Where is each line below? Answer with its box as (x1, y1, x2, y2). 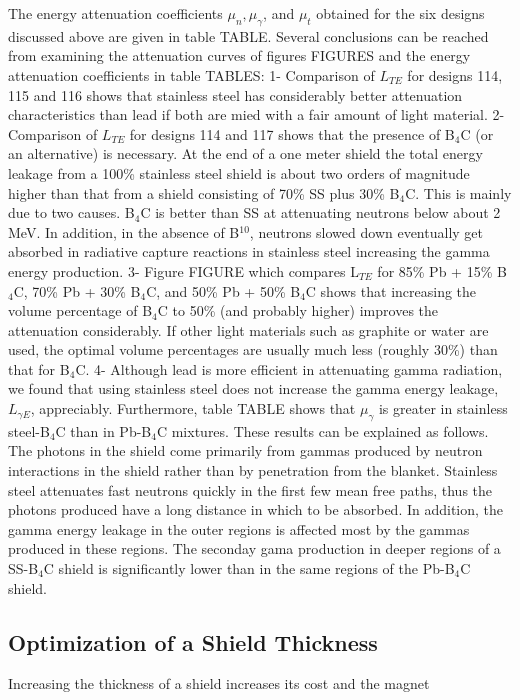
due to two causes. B (8, 202, 135, 223)
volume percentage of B (8, 300, 153, 321)
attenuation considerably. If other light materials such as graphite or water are (8, 319, 489, 340)
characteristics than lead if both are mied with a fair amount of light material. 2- (8, 104, 505, 125)
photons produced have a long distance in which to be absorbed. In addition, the (8, 499, 504, 520)
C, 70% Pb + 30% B (13, 280, 141, 301)
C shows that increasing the (305, 280, 477, 301)
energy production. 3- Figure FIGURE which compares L (8, 260, 359, 281)
